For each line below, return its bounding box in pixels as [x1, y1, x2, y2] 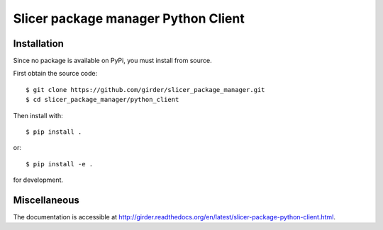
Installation [13, 38, 64, 50]
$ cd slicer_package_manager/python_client [26, 96, 179, 104]
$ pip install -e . [26, 160, 94, 168]
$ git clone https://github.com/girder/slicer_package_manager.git [26, 86, 265, 93]
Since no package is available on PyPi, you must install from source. [13, 57, 212, 65]
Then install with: [13, 111, 63, 120]
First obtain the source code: [13, 69, 98, 78]
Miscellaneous [13, 195, 79, 206]
